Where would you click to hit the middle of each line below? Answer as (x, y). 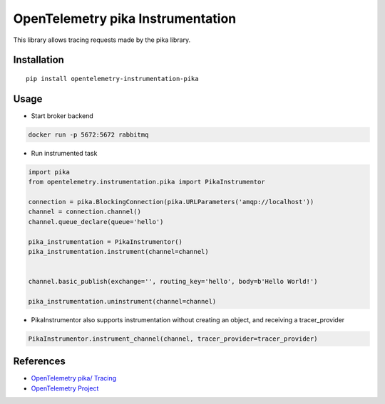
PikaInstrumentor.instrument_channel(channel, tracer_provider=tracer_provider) (173, 339)
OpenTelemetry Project (65, 388)
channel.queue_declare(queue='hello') (96, 222)
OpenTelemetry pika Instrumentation (125, 18)
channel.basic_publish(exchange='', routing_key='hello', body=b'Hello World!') (173, 282)
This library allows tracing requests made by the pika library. (102, 40)
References (39, 362)
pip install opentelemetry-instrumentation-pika (112, 79)
